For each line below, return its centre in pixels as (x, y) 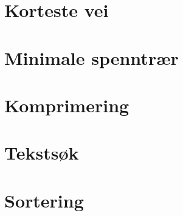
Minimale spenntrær (91, 57)
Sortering (44, 200)
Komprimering (67, 105)
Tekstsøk (42, 153)
